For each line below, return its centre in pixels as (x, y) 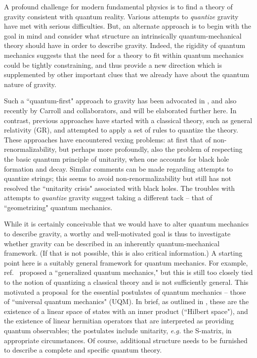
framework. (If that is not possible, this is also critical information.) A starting (123, 253)
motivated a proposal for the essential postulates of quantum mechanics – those (125, 291)
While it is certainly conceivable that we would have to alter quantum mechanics (127, 224)
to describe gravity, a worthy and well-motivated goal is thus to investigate (117, 234)
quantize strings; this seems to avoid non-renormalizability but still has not (118, 178)
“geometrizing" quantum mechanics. (58, 207)
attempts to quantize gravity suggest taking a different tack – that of (108, 198)
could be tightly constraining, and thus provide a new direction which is (113, 65)
